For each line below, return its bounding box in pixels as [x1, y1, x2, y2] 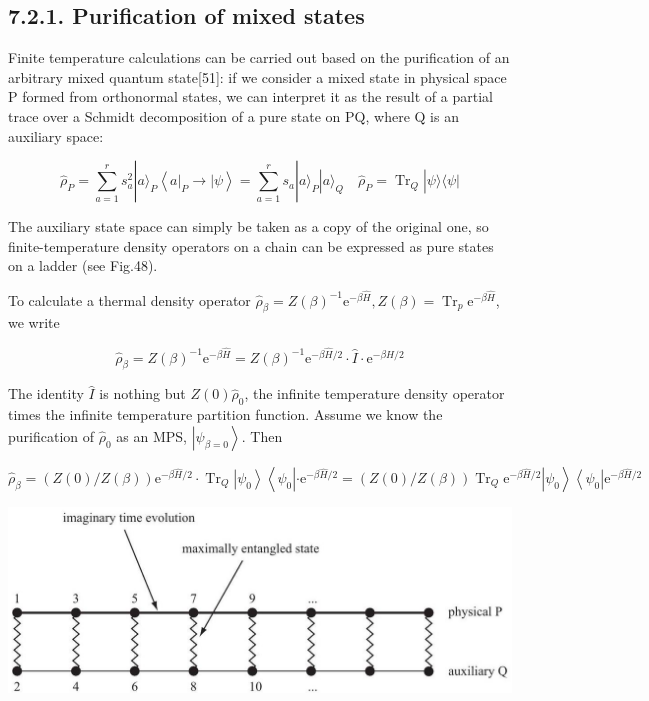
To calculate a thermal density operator [8, 289, 251, 310]
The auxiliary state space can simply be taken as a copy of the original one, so [8, 216, 489, 237]
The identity [8, 383, 84, 404]
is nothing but [99, 383, 186, 404]
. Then [241, 425, 283, 446]
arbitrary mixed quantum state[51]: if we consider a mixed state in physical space [8, 66, 507, 87]
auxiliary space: [8, 125, 104, 146]
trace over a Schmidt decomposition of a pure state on [8, 105, 341, 126]
